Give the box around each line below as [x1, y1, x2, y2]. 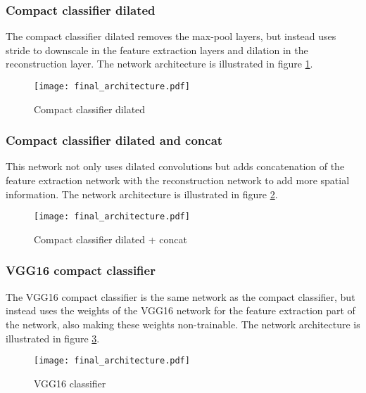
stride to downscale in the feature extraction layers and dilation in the [6, 42, 308, 57]
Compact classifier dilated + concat [34, 231, 187, 246]
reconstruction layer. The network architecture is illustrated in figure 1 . [6, 56, 313, 71]
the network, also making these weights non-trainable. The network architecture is [6, 316, 360, 331]
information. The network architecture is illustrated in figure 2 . [6, 186, 278, 201]
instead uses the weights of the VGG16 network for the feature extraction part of [6, 303, 355, 318]
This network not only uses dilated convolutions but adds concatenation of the [6, 159, 345, 174]
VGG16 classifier [34, 375, 106, 390]
